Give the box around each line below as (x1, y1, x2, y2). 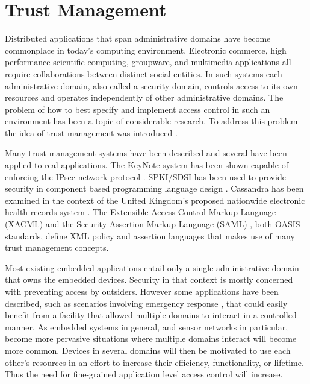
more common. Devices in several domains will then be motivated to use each (5, 344, 291, 356)
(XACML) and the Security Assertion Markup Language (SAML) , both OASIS (5, 218, 300, 230)
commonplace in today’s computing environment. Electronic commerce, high (5, 43, 287, 56)
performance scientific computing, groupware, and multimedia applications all (5, 55, 291, 68)
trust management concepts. (5, 241, 109, 254)
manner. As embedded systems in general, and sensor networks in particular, (5, 320, 288, 333)
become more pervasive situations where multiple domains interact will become (5, 332, 297, 345)
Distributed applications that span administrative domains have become (5, 32, 271, 45)
